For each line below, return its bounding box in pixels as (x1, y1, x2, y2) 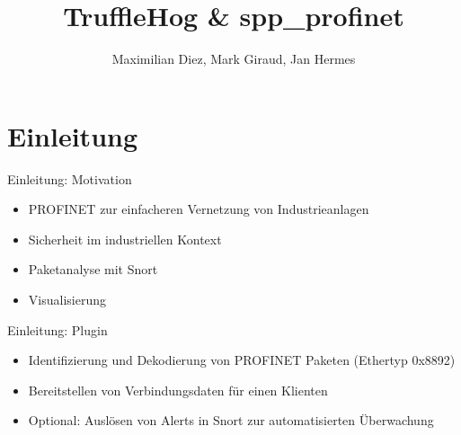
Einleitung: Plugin (7, 320, 108, 339)
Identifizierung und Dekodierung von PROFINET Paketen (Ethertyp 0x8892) (28, 351, 456, 369)
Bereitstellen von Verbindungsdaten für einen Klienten (28, 380, 328, 399)
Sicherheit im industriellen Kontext (28, 229, 222, 248)
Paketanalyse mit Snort (28, 260, 158, 279)
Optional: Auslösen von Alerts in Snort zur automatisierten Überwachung (28, 411, 434, 430)
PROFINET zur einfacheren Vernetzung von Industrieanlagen (28, 200, 369, 218)
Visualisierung (28, 290, 106, 309)
